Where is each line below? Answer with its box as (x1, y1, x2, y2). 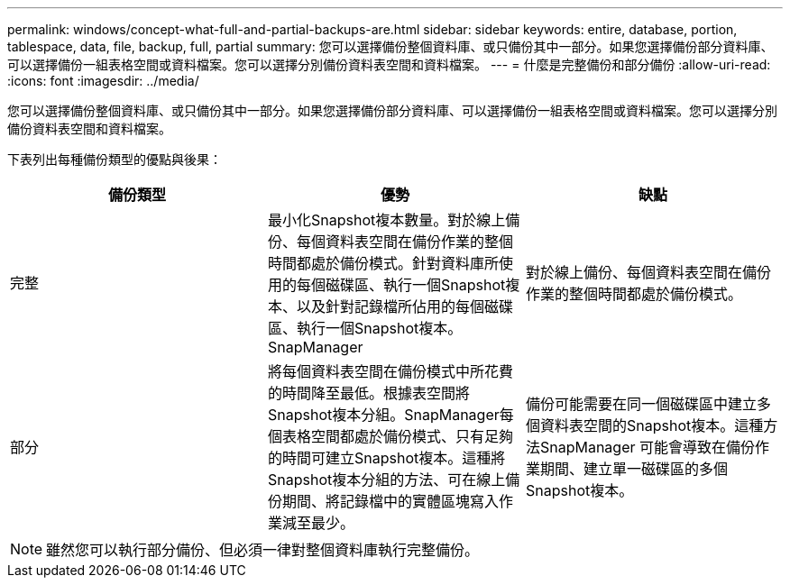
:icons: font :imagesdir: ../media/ (7, 73, 199, 88)
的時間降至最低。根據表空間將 (267, 384, 470, 402)
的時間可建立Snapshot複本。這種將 (267, 449, 506, 467)
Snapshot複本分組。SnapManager (267, 406, 500, 424)
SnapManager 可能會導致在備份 (539, 438, 756, 456)
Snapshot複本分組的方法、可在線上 (267, 471, 506, 489)
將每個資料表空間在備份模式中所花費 (267, 362, 513, 380)
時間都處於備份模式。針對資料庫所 (267, 254, 499, 272)
